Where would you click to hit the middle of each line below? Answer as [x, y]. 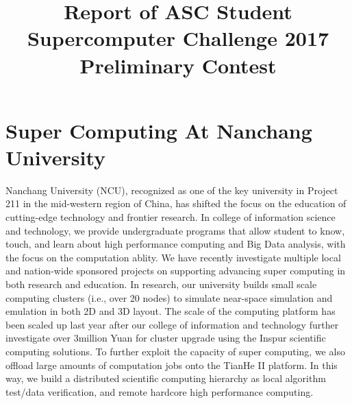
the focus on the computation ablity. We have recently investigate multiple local [173, 257]
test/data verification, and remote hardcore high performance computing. [160, 391]
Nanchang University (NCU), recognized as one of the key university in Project [172, 190]
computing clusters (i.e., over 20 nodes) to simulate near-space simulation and [169, 297]
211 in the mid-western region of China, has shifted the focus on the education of [176, 203]
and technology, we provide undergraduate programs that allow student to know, [175, 230]
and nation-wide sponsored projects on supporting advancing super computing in [176, 271]
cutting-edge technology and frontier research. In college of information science [171, 217]
